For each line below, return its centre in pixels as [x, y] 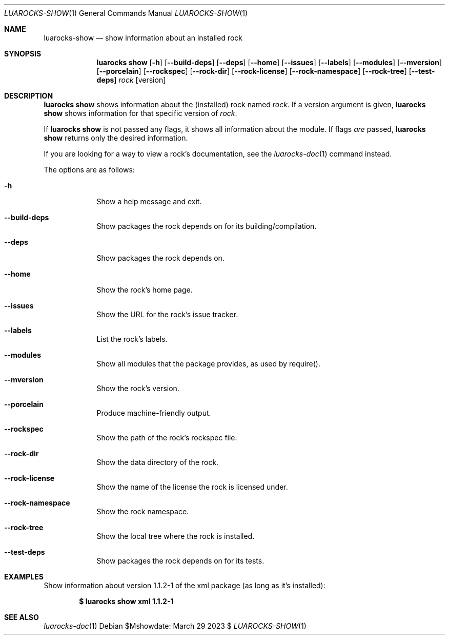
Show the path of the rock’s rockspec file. [167, 438]
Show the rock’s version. [138, 388]
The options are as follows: [89, 170]
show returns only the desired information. [116, 138]
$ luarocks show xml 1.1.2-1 [126, 601]
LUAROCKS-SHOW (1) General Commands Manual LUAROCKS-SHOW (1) [126, 13]
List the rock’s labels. [132, 339]
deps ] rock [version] [131, 80]
